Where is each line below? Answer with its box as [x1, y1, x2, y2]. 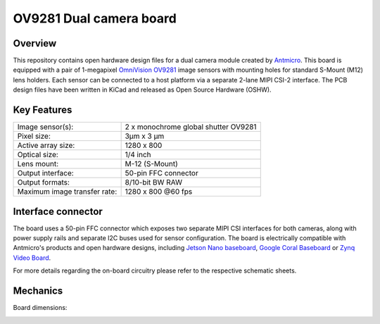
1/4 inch [125, 150, 151, 160]
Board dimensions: [13, 304, 68, 312]
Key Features [13, 104, 72, 116]
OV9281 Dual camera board [13, 11, 177, 26]
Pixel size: [17, 131, 51, 141]
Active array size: [17, 141, 75, 151]
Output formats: [17, 177, 70, 187]
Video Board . [13, 254, 51, 262]
